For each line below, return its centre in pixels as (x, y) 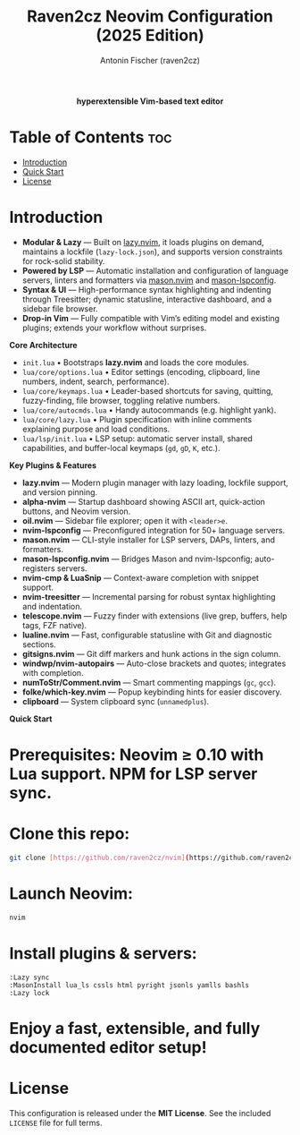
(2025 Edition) (150, 35)
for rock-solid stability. (63, 260)
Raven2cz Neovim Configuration (150, 17)
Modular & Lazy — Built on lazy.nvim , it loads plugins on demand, (143, 242)
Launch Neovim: (71, 893)
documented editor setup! (108, 1047)
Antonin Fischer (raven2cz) (150, 60)
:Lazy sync (29, 977)
